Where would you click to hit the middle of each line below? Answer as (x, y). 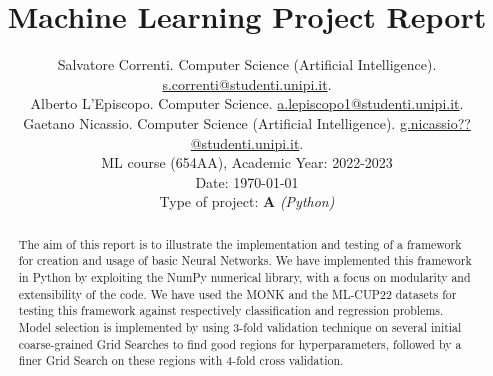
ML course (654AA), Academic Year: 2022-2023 (247, 162)
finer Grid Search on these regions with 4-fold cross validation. (181, 360)
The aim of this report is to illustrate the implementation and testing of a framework (240, 243)
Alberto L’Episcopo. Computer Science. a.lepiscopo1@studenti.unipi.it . (247, 103)
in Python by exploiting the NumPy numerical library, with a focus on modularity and (244, 276)
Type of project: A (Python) (247, 201)
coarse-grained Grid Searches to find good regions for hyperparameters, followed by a (240, 343)
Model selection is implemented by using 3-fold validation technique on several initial (240, 326)
